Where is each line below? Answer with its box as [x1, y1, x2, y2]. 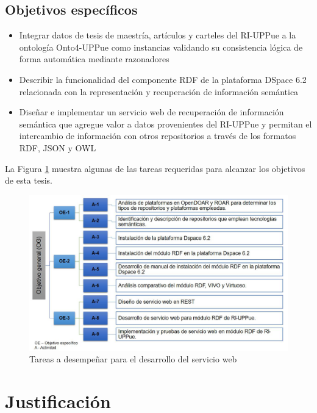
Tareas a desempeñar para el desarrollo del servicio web [29, 353, 237, 365]
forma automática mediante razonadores [19, 52, 169, 65]
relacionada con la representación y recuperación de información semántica [19, 85, 299, 98]
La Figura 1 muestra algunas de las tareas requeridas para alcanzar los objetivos [5, 162, 305, 174]
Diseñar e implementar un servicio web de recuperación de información [19, 106, 284, 118]
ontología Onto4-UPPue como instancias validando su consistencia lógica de [19, 40, 303, 53]
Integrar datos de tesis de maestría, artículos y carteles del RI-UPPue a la [19, 29, 296, 41]
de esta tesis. [5, 174, 52, 187]
